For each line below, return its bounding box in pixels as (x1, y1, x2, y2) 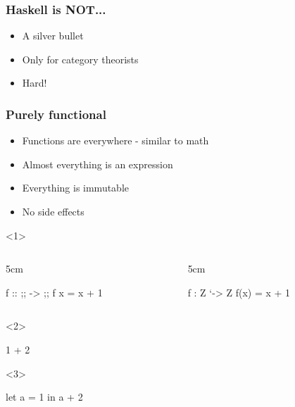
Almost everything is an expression (22, 156, 173, 171)
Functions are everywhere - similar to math (22, 133, 209, 148)
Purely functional (6, 105, 106, 123)
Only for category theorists (22, 51, 139, 66)
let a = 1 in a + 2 (6, 389, 83, 404)
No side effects (22, 204, 84, 218)
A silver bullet (22, 28, 84, 43)
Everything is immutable (22, 180, 130, 195)
